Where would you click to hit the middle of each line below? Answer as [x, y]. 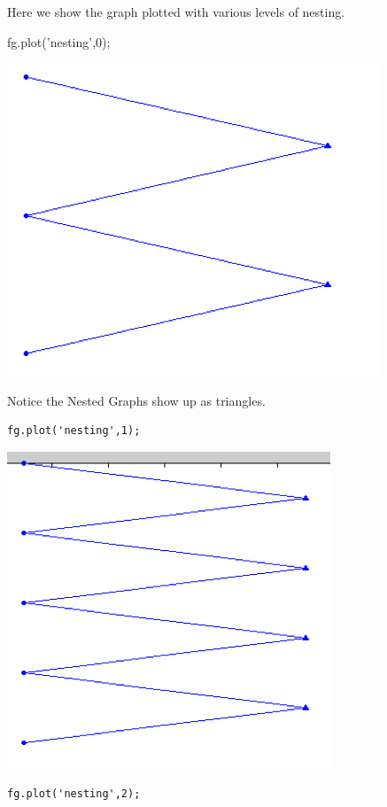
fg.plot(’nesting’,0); [59, 41]
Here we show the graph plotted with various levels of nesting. [176, 12]
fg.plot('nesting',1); [74, 431]
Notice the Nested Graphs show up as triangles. [136, 400]
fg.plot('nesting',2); [74, 793]
